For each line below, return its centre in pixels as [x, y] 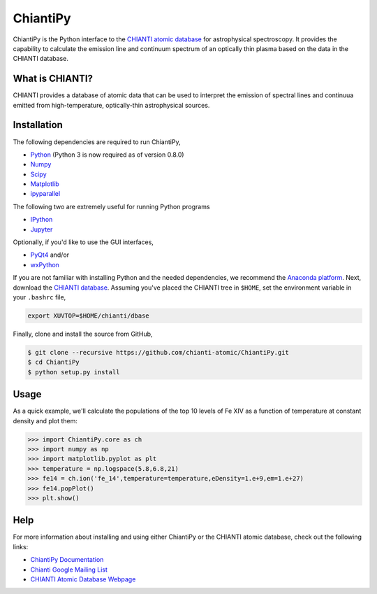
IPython [42, 220]
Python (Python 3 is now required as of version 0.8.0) [107, 155]
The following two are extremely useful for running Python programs [111, 206]
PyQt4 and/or [50, 255]
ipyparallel [45, 194]
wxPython [45, 264]
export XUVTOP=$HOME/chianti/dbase [88, 316]
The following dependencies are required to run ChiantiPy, [97, 142]
